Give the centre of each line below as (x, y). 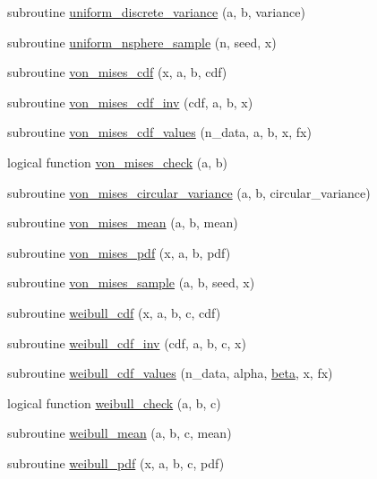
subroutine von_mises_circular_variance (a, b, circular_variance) (189, 192)
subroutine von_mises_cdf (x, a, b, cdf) (117, 72)
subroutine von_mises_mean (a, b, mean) (123, 222)
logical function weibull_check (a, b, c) (114, 402)
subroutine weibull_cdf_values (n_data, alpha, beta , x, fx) (170, 373)
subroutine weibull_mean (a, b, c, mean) (120, 433)
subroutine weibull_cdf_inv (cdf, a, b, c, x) (127, 342)
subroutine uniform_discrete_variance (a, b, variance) (156, 12)
